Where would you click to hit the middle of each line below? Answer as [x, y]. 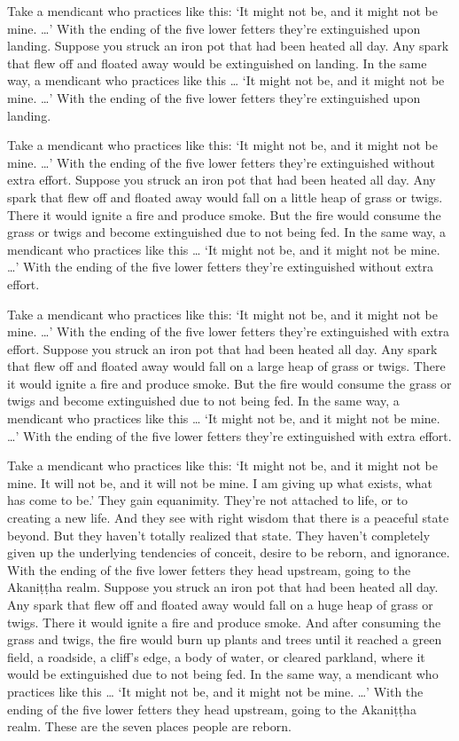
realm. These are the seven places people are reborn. [149, 726]
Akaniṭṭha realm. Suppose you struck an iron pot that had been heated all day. [223, 587]
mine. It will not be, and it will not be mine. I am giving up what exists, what [220, 482]
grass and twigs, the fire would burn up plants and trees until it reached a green [225, 639]
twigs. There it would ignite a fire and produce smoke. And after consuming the [224, 622]
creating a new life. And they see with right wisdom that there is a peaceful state [228, 518]
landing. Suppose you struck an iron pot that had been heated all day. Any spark [228, 46]
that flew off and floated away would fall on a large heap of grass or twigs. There [226, 366]
